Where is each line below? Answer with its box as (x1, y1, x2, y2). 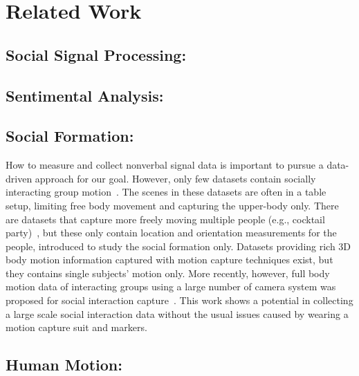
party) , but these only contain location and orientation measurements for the (6, 225, 337, 240)
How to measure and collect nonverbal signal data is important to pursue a (6, 158, 324, 172)
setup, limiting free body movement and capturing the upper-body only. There (6, 198, 339, 212)
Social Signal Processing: (6, 44, 187, 65)
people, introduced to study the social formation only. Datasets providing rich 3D (6, 238, 351, 253)
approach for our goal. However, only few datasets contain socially (35, 171, 316, 185)
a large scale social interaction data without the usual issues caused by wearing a (6, 306, 349, 321)
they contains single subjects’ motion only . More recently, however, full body (6, 265, 330, 280)
